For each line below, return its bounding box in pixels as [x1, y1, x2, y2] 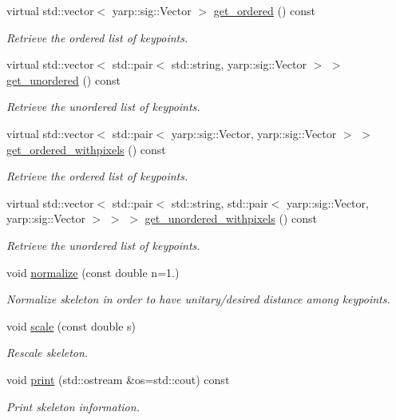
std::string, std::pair [171, 194, 268, 211]
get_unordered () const [6, 71, 121, 88]
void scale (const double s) [6, 317, 137, 334]
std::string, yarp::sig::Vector [171, 56, 307, 73]
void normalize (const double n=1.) [6, 263, 180, 280]
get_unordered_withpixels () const [145, 210, 317, 227]
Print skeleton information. [6, 398, 140, 414]
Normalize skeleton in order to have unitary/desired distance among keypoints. [6, 291, 390, 307]
